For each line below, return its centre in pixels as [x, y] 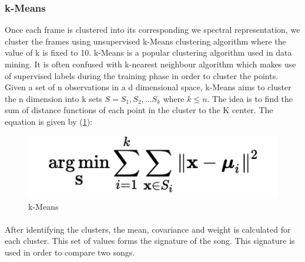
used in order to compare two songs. [70, 252]
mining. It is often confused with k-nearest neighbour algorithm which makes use [150, 64]
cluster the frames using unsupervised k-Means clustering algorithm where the [145, 41]
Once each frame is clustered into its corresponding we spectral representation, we [152, 30]
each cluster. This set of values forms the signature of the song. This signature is [150, 241]
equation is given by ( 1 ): [49, 121]
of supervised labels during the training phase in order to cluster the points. [142, 75]
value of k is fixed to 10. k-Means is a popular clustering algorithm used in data [148, 52]
